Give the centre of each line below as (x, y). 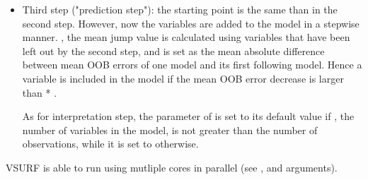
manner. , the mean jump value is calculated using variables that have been (186, 37)
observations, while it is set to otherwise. (110, 144)
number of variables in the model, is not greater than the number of (170, 130)
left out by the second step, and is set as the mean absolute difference (173, 50)
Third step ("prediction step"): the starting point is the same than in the (180, 9)
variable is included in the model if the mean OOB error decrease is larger (183, 78)
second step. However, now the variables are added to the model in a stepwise (191, 23)
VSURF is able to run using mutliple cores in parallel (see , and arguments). (172, 167)
